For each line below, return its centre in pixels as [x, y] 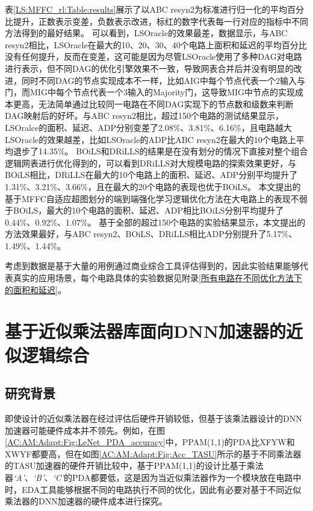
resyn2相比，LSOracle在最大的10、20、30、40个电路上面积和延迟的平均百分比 [156, 44]
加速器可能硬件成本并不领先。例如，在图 [85, 430]
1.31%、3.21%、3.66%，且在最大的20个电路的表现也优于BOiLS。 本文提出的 [153, 186]
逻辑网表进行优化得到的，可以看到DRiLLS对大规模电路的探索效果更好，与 [151, 163]
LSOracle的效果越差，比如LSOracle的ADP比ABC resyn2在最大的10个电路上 [150, 139]
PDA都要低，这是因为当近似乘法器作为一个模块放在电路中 [187, 477]
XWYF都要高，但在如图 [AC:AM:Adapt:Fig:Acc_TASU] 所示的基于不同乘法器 [153, 453]
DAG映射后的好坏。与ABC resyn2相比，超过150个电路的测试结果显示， [144, 116]
